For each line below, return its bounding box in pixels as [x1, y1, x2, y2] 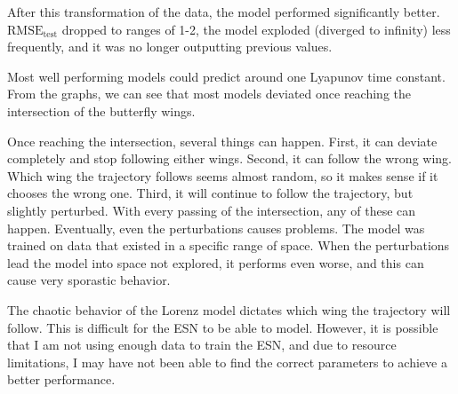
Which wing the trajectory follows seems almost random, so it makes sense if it [7, 166, 438, 185]
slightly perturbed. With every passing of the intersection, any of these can [7, 201, 416, 219]
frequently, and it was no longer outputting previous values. [7, 37, 333, 56]
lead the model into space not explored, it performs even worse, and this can [7, 253, 424, 272]
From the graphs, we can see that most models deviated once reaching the [7, 84, 412, 103]
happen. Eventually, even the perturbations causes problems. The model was [7, 218, 425, 237]
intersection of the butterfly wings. [7, 101, 196, 120]
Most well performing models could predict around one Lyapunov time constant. [7, 67, 446, 85]
